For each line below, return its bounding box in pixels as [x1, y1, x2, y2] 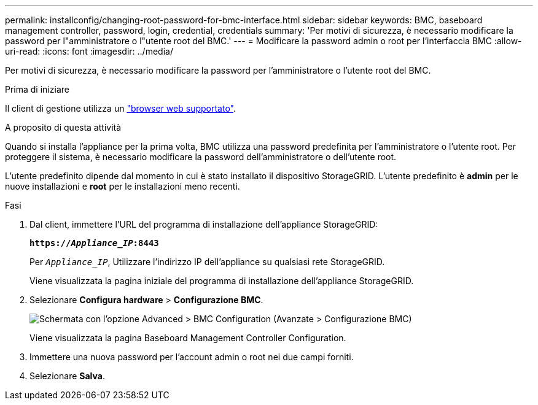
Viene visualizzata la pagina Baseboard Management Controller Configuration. [29, 333, 346, 343]
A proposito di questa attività [5, 122, 122, 133]
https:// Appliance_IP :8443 [29, 238, 159, 248]
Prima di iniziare [5, 84, 69, 94]
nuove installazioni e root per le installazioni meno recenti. [5, 181, 240, 191]
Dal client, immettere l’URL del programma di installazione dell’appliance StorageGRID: [29, 219, 378, 229]
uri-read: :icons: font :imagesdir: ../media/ [5, 46, 173, 56]
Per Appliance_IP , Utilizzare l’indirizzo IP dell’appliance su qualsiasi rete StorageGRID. [29, 256, 385, 267]
